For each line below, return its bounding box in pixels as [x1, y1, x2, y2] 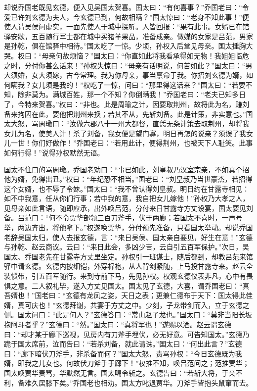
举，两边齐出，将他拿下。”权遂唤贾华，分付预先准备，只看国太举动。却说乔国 [4, 222, 253, 233]
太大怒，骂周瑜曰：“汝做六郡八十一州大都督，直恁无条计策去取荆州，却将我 [4, 118, 250, 129]
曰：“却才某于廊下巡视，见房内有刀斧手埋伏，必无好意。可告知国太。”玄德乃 [4, 329, 250, 339]
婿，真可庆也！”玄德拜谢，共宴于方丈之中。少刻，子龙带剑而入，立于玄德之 [4, 299, 250, 310]
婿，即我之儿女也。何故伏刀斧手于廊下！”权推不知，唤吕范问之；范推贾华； [4, 358, 250, 368]
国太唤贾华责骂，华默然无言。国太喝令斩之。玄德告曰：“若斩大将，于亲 [4, 367, 236, 378]
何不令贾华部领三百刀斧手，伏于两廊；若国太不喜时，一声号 [48, 212, 243, 223]
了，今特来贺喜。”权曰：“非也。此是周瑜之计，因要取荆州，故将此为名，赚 [4, 98, 243, 109]
